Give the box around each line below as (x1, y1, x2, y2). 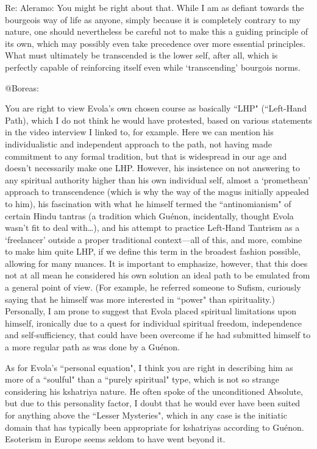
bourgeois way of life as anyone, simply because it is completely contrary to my (5, 13, 301, 26)
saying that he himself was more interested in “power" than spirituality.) (5, 292, 275, 305)
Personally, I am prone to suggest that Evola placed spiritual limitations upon (5, 305, 297, 317)
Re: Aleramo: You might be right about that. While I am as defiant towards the (5, 1, 304, 13)
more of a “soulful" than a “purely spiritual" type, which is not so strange (5, 373, 280, 386)
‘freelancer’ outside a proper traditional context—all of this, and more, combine (5, 233, 302, 246)
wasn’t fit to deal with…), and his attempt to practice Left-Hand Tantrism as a (5, 221, 300, 234)
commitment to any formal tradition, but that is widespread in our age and (5, 149, 287, 162)
